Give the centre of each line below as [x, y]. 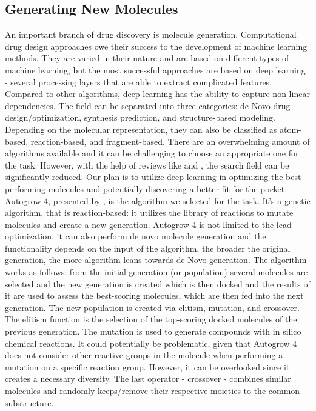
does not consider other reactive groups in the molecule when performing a [144, 355]
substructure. [29, 402]
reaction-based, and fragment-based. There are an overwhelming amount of [170, 141]
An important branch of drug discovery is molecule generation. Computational [151, 34]
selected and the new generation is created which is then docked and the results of [158, 283]
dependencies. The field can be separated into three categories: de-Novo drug [148, 105]
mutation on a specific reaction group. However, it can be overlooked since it [147, 366]
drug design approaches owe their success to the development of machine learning [156, 46]
